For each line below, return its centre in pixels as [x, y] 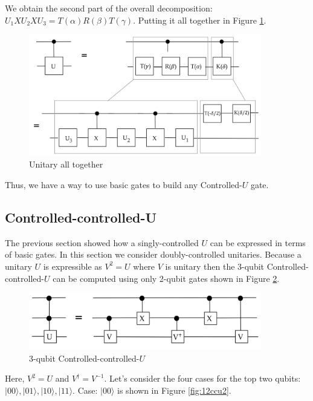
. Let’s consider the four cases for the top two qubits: [202, 378]
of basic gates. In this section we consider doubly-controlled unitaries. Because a [153, 254]
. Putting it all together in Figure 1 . [200, 20]
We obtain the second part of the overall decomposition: [109, 8]
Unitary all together [66, 164]
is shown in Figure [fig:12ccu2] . [174, 390]
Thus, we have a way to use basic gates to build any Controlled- [124, 184]
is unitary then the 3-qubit [215, 266]
